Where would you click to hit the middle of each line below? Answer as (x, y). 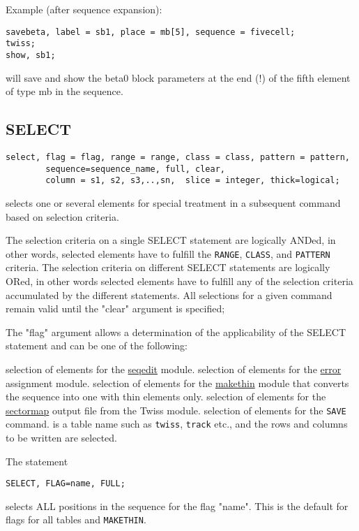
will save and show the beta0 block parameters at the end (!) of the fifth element (178, 77)
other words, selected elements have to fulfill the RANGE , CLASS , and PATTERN (168, 253)
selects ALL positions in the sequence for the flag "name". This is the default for (177, 505)
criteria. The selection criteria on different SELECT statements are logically (168, 267)
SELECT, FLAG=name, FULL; (66, 484)
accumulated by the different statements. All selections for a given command (169, 294)
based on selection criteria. (62, 216)
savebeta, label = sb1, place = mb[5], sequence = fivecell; (151, 32)
